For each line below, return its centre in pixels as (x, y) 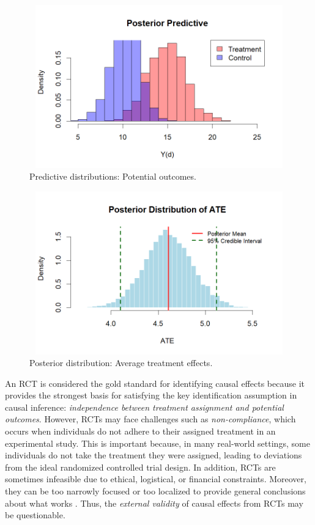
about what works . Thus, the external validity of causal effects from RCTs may (154, 503)
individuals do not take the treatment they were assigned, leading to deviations (154, 455)
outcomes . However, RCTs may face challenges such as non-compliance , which (150, 419)
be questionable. (35, 515)
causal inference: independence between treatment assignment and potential (144, 407)
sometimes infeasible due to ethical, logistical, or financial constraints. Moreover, (156, 479)
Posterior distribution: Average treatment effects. (121, 363)
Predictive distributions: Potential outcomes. (113, 176)
